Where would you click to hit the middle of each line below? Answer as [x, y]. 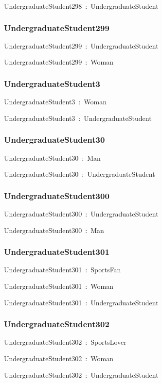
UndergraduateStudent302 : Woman [59, 358]
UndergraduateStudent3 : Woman [55, 102]
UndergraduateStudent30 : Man [52, 158]
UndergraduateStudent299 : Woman [59, 62]
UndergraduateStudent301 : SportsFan [63, 270]
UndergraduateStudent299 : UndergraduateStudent [81, 45]
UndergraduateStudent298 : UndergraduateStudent [81, 6]
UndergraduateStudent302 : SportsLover [65, 342]
